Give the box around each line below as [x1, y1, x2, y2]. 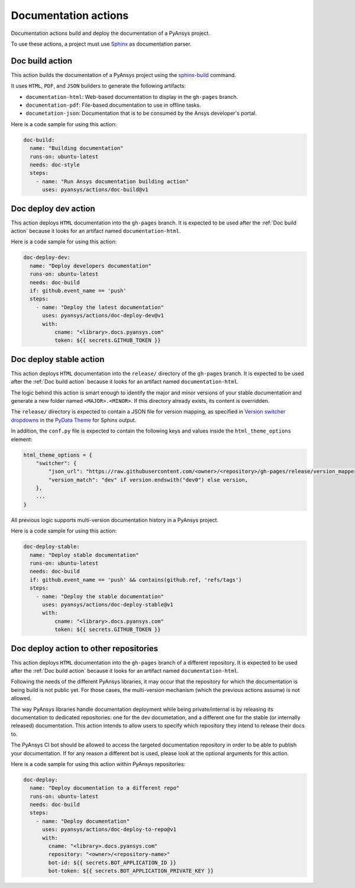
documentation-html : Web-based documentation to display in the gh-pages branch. [25, 93, 238, 100]
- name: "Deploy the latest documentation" [35, 304, 164, 310]
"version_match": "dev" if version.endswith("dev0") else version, [48, 476, 248, 483]
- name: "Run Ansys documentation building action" [35, 178, 189, 185]
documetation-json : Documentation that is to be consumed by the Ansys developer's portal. [25, 110, 257, 117]
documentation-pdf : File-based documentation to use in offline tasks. [25, 101, 201, 109]
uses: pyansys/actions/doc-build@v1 [42, 187, 149, 193]
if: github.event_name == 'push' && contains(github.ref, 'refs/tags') [30, 576, 242, 583]
